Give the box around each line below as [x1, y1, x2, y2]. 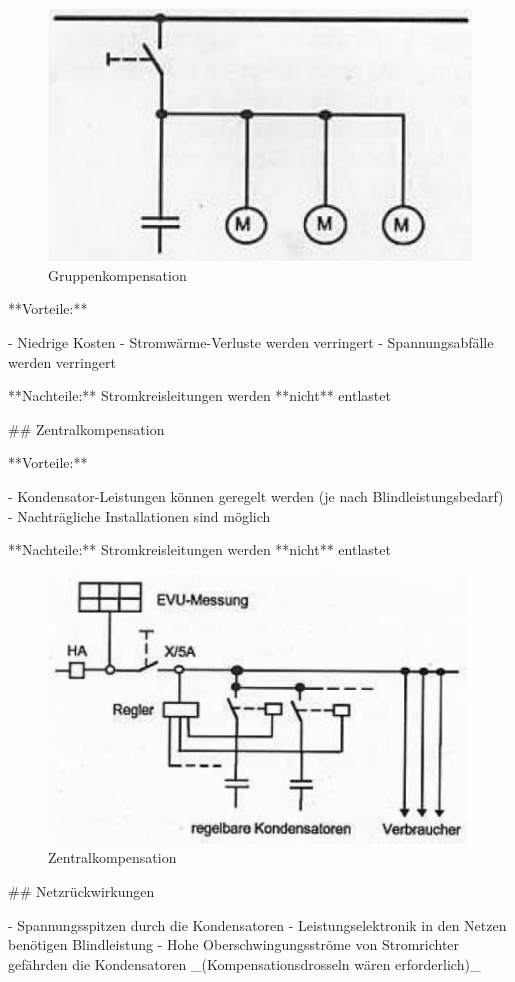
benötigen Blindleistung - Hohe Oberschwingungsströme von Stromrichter [8, 934, 460, 955]
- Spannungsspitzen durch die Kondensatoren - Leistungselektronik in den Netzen [8, 914, 507, 935]
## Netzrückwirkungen [8, 881, 155, 902]
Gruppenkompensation [48, 264, 187, 285]
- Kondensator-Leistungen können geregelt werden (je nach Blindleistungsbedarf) [8, 485, 504, 506]
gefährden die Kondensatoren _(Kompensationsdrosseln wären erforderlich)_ [8, 953, 481, 974]
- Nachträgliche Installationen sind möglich [8, 505, 271, 526]
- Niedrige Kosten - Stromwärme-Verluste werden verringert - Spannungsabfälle [8, 331, 494, 352]
